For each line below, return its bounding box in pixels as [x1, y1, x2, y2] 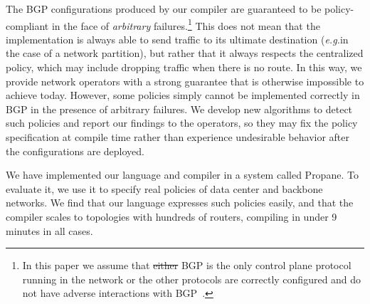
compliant [6, 18, 49, 33]
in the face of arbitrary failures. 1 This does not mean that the [51, 16, 320, 33]
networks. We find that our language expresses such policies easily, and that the [6, 195, 354, 210]
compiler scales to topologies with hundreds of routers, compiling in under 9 [6, 209, 337, 224]
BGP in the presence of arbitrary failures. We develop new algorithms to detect [6, 101, 353, 116]
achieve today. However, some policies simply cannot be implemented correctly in [6, 88, 360, 103]
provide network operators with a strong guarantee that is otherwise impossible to [6, 73, 364, 88]
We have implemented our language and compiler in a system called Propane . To [6, 167, 359, 182]
